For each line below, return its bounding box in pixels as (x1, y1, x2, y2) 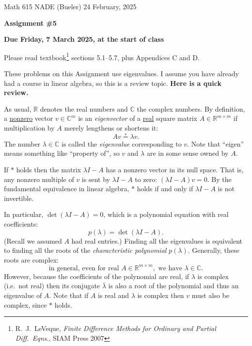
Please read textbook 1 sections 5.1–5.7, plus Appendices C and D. (4, 50, 200, 62)
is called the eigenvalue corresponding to (62, 138, 182, 148)
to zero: (135, 174, 157, 184)
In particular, (4, 209, 44, 219)
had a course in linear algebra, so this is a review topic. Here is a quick (4, 78, 221, 88)
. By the (207, 174, 232, 184)
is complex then (137, 290, 184, 300)
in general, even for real (48, 264, 119, 272)
